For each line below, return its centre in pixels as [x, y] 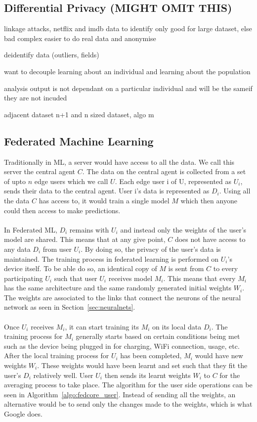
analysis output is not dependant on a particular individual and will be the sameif [128, 88]
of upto [15, 181]
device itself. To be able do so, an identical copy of [81, 268]
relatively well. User [63, 375]
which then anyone [209, 200]
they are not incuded [36, 98]
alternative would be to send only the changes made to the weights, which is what [128, 404]
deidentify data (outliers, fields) [52, 55]
